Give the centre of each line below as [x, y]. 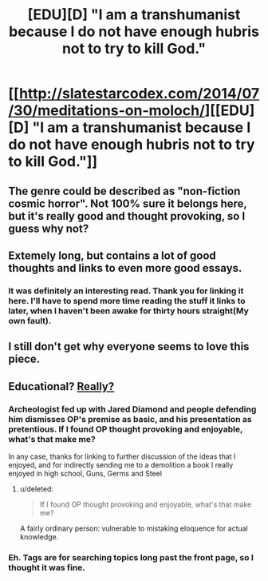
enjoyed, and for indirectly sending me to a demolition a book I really [121, 464]
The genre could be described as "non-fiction [124, 191]
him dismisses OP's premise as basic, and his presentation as [130, 419]
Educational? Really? [61, 386]
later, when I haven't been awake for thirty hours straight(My [129, 311]
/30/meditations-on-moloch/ [106, 111]
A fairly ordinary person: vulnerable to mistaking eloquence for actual [134, 528]
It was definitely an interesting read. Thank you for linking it [126, 291]
